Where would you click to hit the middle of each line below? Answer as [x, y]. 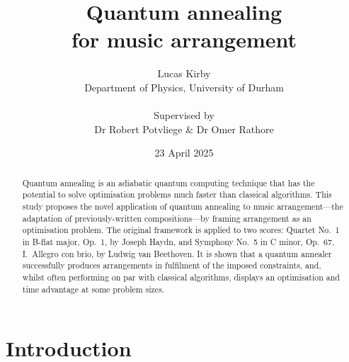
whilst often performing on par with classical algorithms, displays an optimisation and [181, 277]
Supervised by [184, 115]
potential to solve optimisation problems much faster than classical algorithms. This [177, 194]
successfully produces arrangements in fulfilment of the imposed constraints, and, [172, 265]
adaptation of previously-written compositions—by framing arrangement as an [167, 218]
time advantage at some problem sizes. [93, 289]
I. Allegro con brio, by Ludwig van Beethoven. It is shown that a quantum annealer [177, 253]
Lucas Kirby [184, 73]
